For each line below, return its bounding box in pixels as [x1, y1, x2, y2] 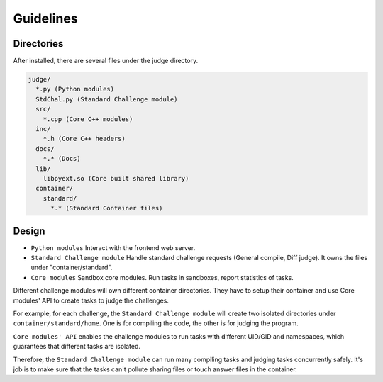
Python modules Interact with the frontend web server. [30, 243, 196, 252]
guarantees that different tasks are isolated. [13, 342, 141, 351]
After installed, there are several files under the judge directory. [13, 57, 199, 65]
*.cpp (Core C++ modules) [43, 115, 133, 123]
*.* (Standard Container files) [50, 204, 163, 213]
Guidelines [13, 11, 78, 26]
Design [13, 225, 45, 237]
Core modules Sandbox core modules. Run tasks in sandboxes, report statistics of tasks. [30, 273, 294, 281]
